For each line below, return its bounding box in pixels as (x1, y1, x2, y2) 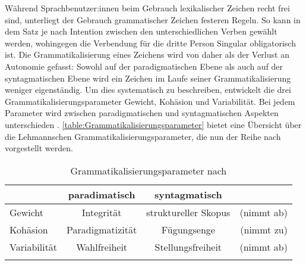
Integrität (81, 205, 122, 219)
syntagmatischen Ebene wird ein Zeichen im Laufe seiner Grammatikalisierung (5, 71, 291, 84)
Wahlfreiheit (76, 239, 128, 254)
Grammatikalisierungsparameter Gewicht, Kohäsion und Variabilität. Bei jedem (5, 95, 295, 107)
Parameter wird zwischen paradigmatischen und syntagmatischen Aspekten (5, 107, 279, 119)
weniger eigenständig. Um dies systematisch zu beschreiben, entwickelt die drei (5, 83, 291, 96)
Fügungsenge (161, 222, 215, 236)
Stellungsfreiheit (154, 239, 222, 254)
